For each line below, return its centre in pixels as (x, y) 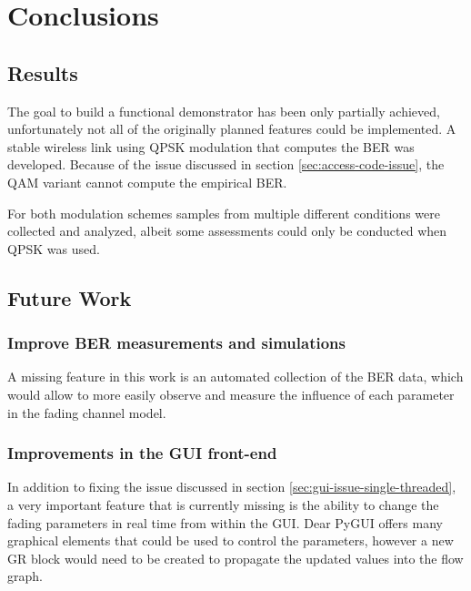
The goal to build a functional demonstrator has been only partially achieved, (224, 111)
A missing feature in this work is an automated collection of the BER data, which (235, 377)
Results (43, 72)
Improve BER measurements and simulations (176, 343)
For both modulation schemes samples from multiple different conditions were (224, 213)
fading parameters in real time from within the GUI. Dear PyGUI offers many (225, 522)
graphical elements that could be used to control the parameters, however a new (230, 540)
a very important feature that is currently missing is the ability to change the (223, 504)
